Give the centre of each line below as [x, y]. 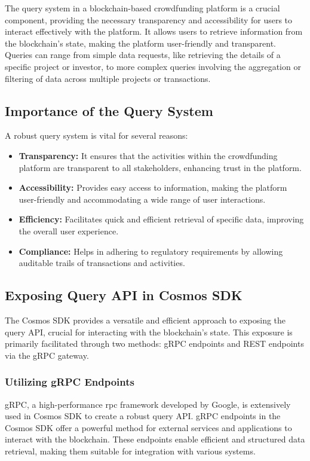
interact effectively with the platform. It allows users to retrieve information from [154, 31]
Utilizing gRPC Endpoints [70, 382]
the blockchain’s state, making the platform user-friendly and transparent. [140, 43]
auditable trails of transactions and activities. [102, 263]
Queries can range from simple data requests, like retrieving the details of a [143, 55]
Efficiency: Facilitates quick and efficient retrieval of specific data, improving [161, 219]
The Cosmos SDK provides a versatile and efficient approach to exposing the [145, 320]
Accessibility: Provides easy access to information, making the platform [153, 187]
